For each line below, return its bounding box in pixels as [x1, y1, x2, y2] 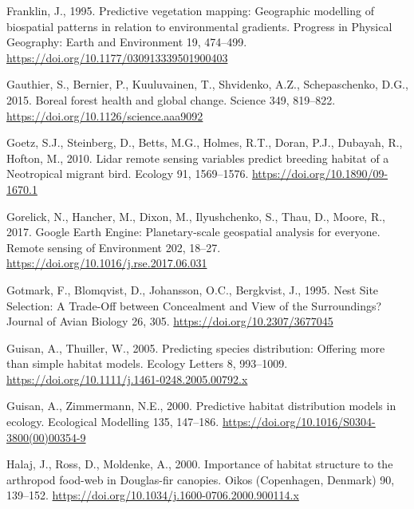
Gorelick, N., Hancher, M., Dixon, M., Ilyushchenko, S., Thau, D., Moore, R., [6, 207, 385, 224]
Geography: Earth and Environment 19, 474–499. [6, 34, 247, 50]
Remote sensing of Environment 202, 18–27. [6, 239, 221, 255]
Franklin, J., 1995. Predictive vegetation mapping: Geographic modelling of [6, 2, 374, 18]
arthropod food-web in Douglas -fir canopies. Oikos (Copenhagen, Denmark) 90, [6, 471, 395, 487]
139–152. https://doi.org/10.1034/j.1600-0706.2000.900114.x [6, 487, 299, 503]
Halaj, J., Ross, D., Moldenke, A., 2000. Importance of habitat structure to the [6, 456, 393, 472]
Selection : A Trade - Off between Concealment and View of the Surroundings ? [6, 297, 382, 314]
